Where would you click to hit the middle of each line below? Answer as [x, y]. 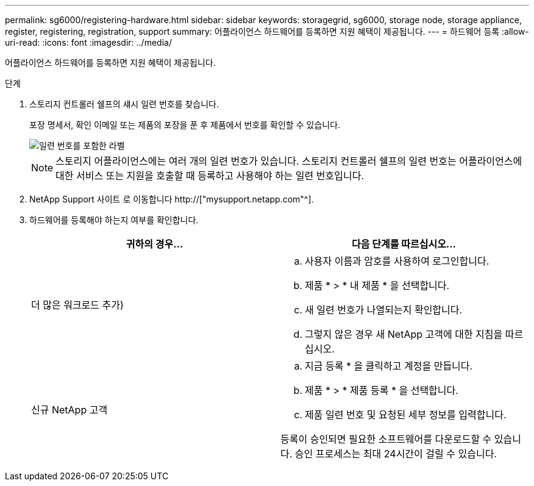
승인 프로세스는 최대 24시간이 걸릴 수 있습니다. [396, 454]
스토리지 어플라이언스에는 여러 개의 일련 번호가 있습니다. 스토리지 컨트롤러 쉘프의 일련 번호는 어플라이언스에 [289, 161]
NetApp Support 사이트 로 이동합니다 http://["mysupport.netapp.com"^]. [172, 199]
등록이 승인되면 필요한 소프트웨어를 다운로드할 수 [386, 439]
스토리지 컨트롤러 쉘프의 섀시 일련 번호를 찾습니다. [124, 104]
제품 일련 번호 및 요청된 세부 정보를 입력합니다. [406, 415]
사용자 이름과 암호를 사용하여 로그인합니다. [397, 261]
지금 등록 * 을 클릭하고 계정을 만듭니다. [389, 366]
